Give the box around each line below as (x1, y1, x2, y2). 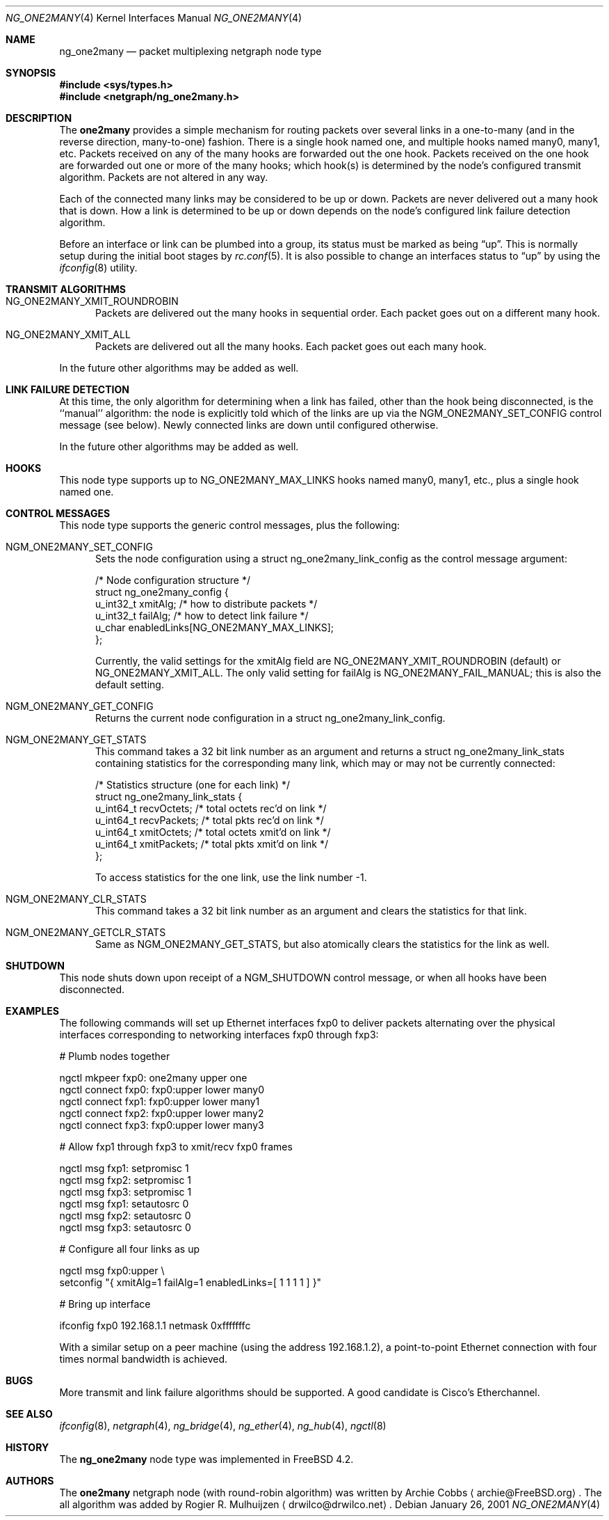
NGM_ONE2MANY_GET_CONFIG (6, 700, 154, 712)
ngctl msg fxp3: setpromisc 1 (59, 1186, 192, 1198)
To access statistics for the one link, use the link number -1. (95, 871, 367, 883)
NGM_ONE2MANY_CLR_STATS (6, 893, 147, 905)
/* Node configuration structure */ (95, 574, 250, 586)
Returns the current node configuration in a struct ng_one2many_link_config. (95, 712, 446, 724)
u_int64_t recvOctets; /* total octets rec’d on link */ (95, 802, 327, 814)
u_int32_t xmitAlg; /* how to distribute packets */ (95, 598, 318, 610)
